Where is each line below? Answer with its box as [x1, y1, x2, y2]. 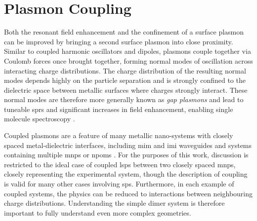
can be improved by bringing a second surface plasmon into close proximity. [4, 36, 233, 46]
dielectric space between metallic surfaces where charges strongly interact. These [4, 84, 248, 95]
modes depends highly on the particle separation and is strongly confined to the [4, 75, 246, 85]
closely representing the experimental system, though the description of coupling [4, 169, 248, 179]
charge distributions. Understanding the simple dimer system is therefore [4, 198, 225, 208]
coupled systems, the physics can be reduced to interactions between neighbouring [4, 188, 253, 198]
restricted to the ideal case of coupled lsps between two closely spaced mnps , [4, 159, 236, 169]
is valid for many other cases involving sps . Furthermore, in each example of [4, 179, 234, 189]
